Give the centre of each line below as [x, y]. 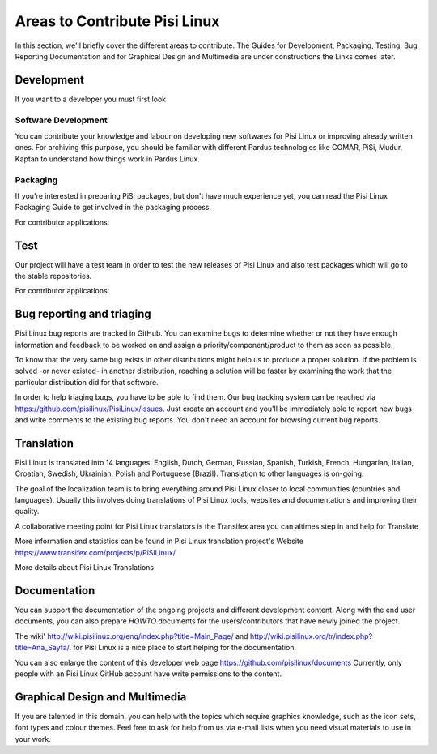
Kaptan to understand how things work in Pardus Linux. [107, 159]
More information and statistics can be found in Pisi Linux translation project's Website [159, 541]
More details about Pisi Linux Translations [84, 568]
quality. [27, 512]
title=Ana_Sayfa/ [42, 648]
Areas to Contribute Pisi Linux [117, 21]
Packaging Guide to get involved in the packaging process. [113, 208]
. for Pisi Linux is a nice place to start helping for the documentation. [183, 648]
